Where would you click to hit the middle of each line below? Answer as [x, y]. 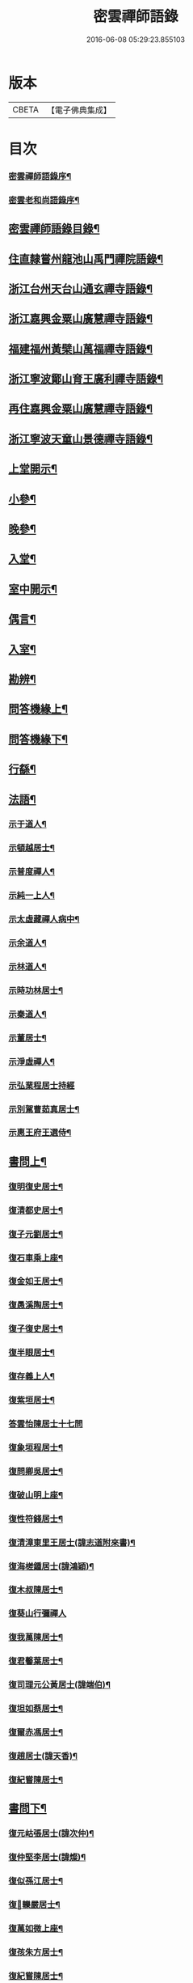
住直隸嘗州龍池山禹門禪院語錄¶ [86, 258]
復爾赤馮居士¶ [36, 1732]
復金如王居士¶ [36, 1282]
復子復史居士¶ [36, 1329]
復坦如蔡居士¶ [36, 1709]
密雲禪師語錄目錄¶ [54, 229]
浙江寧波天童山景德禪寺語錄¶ [81, 439]
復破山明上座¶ [36, 1495]
